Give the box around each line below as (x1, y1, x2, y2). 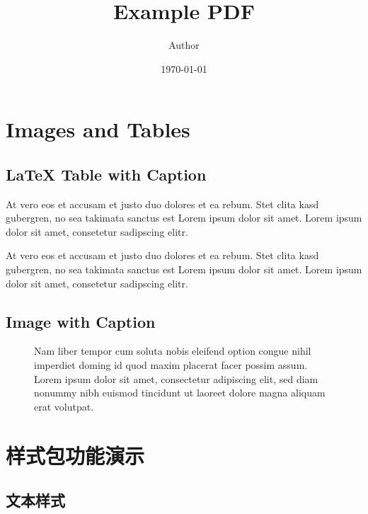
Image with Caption (6, 310, 156, 332)
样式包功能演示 (6, 440, 145, 469)
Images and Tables (6, 115, 190, 144)
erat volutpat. (34, 399, 94, 413)
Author (168, 38, 200, 52)
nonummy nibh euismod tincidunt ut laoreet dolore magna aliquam (34, 385, 326, 400)
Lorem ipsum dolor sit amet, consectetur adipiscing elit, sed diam (34, 371, 318, 386)
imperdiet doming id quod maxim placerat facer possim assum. (34, 358, 308, 372)
